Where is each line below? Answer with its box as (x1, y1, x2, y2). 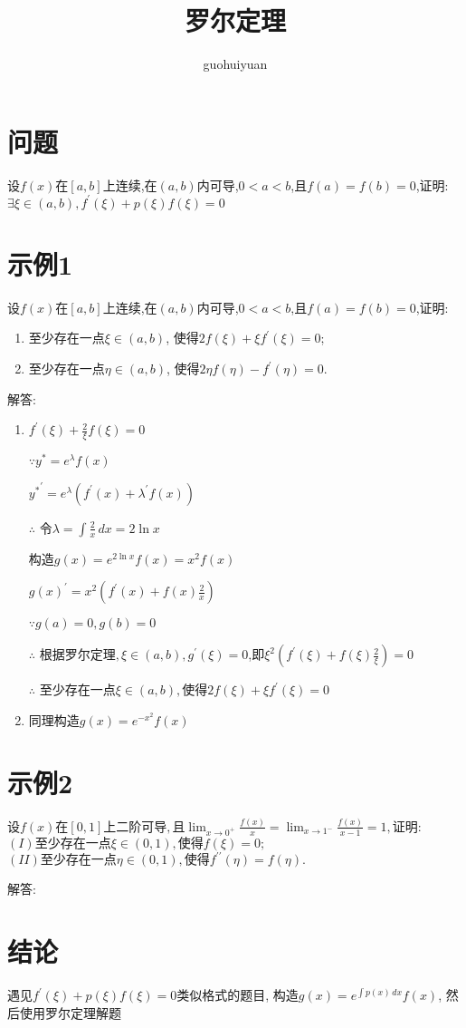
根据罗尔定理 (39, 645, 116, 664)
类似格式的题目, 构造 (176, 985, 299, 1004)
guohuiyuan (203, 54, 268, 73)
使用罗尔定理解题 (19, 1003, 121, 1022)
